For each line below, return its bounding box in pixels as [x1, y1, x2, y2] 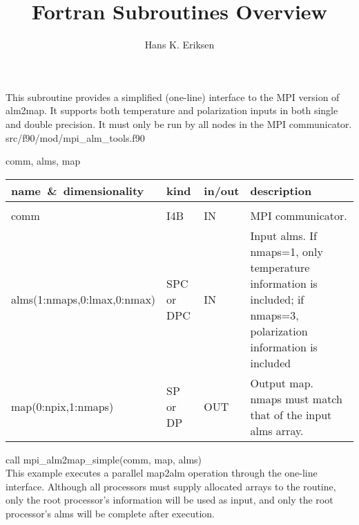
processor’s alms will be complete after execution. [6, 506, 215, 521]
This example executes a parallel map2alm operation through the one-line [6, 466, 318, 480]
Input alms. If [250, 227, 317, 243]
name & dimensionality [11, 182, 144, 199]
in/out [204, 182, 240, 199]
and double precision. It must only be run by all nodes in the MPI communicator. [6, 116, 352, 131]
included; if [250, 291, 304, 307]
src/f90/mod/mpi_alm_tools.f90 [6, 130, 145, 145]
